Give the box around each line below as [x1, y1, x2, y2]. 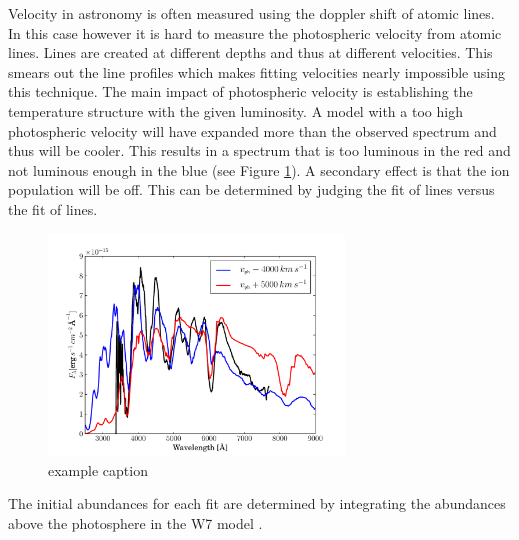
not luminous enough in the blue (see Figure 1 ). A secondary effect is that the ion [8, 159, 510, 180]
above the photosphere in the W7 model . [8, 512, 263, 533]
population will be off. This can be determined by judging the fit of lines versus [8, 179, 495, 200]
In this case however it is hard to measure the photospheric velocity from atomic [8, 22, 502, 43]
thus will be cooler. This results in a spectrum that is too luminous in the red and [8, 140, 511, 161]
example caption [48, 459, 148, 480]
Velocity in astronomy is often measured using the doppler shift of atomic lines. [8, 3, 495, 23]
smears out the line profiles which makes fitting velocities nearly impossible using [8, 61, 505, 82]
